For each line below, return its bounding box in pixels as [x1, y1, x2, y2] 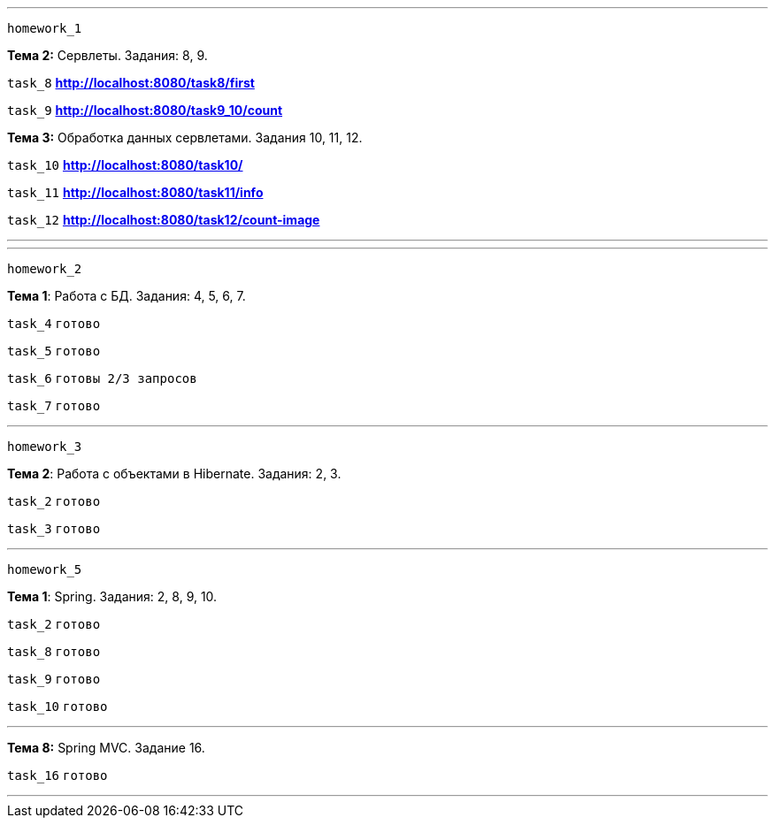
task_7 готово [7, 399, 101, 413]
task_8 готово [7, 645, 101, 659]
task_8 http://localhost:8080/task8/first [7, 75, 255, 90]
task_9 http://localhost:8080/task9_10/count [7, 103, 283, 118]
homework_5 [7, 562, 82, 577]
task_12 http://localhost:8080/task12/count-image [7, 212, 320, 227]
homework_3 [7, 439, 82, 454]
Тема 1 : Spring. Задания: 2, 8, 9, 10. [7, 589, 218, 604]
